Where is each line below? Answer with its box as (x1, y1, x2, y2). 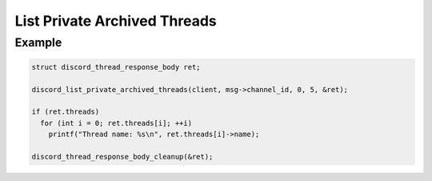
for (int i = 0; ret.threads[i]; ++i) (40, 119, 192, 127)
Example (14, 35, 62, 50)
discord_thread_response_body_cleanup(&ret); (31, 152, 214, 161)
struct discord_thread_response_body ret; (31, 62, 201, 71)
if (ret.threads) (31, 107, 100, 116)
